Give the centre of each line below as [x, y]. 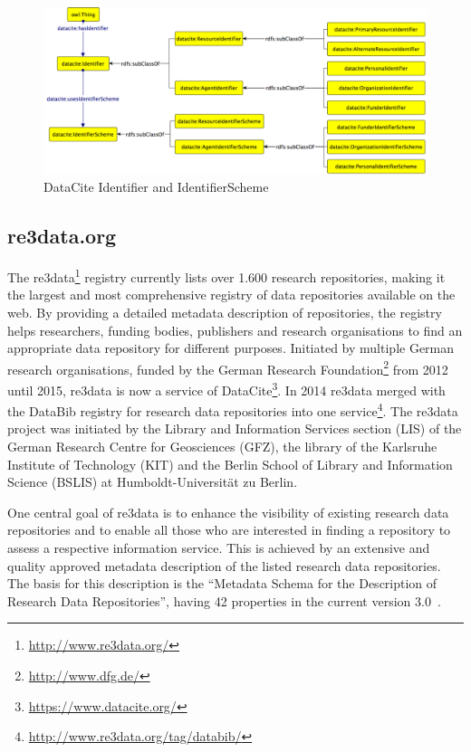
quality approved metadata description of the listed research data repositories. [224, 565]
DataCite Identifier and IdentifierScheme [156, 187]
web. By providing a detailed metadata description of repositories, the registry [225, 312]
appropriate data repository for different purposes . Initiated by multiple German [231, 348]
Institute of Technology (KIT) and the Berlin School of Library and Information [230, 464]
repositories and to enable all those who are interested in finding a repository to [229, 530]
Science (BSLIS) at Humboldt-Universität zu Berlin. [153, 482]
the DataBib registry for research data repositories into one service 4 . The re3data [233, 409]
